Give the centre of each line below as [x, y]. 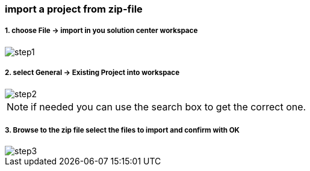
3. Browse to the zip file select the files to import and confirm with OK [122, 130]
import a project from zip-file [74, 9]
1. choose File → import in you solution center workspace [101, 31]
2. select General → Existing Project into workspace [92, 73]
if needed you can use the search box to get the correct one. [169, 106]
